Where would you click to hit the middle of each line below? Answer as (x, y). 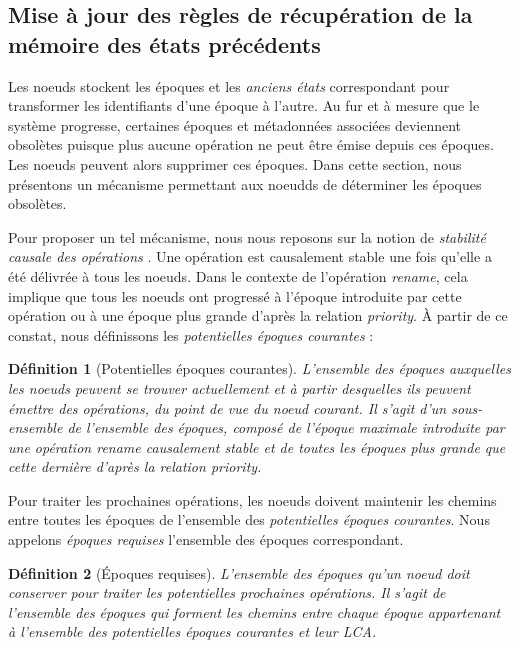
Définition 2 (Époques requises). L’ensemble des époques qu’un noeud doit (239, 572)
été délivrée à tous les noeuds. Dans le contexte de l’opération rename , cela (238, 275)
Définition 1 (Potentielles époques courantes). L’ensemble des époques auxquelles (259, 368)
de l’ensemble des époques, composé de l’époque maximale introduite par (286, 427)
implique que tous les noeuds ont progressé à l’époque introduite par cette (235, 295)
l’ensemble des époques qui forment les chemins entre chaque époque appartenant (254, 611)
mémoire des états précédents (164, 43)
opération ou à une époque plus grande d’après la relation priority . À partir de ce (258, 315)
